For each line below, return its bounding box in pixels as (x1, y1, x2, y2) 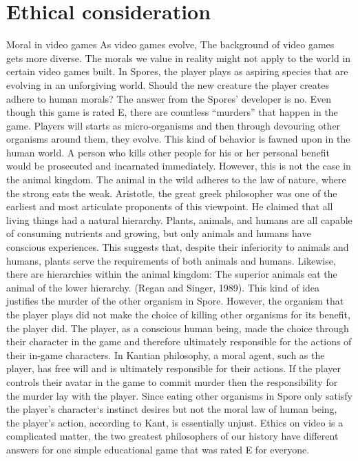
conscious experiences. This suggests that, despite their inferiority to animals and (6, 240, 349, 254)
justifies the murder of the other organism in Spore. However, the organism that (6, 294, 344, 308)
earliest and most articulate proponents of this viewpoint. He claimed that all (6, 199, 333, 214)
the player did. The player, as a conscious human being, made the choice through (6, 320, 349, 335)
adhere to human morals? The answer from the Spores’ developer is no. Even (6, 91, 332, 105)
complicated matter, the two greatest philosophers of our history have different (6, 429, 339, 443)
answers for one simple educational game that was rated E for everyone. (6, 442, 310, 456)
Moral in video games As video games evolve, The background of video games (6, 37, 335, 52)
